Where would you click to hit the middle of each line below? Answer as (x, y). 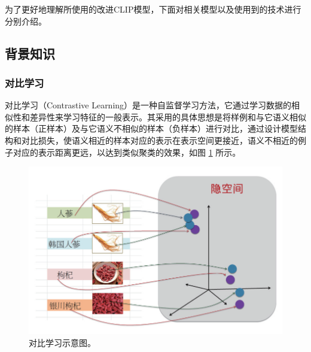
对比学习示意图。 (62, 342)
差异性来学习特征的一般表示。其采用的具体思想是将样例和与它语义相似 (168, 116)
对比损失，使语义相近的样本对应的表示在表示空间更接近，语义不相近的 (159, 140)
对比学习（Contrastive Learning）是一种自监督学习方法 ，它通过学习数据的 (148, 105)
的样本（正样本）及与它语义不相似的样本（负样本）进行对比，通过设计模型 (151, 128)
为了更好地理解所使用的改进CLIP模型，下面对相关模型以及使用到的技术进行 (153, 9)
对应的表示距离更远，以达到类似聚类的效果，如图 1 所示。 (127, 152)
